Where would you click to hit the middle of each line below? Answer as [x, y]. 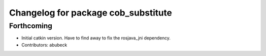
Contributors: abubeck [44, 45]
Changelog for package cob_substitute [91, 13]
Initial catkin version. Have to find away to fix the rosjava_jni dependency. [96, 38]
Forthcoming [31, 26]
